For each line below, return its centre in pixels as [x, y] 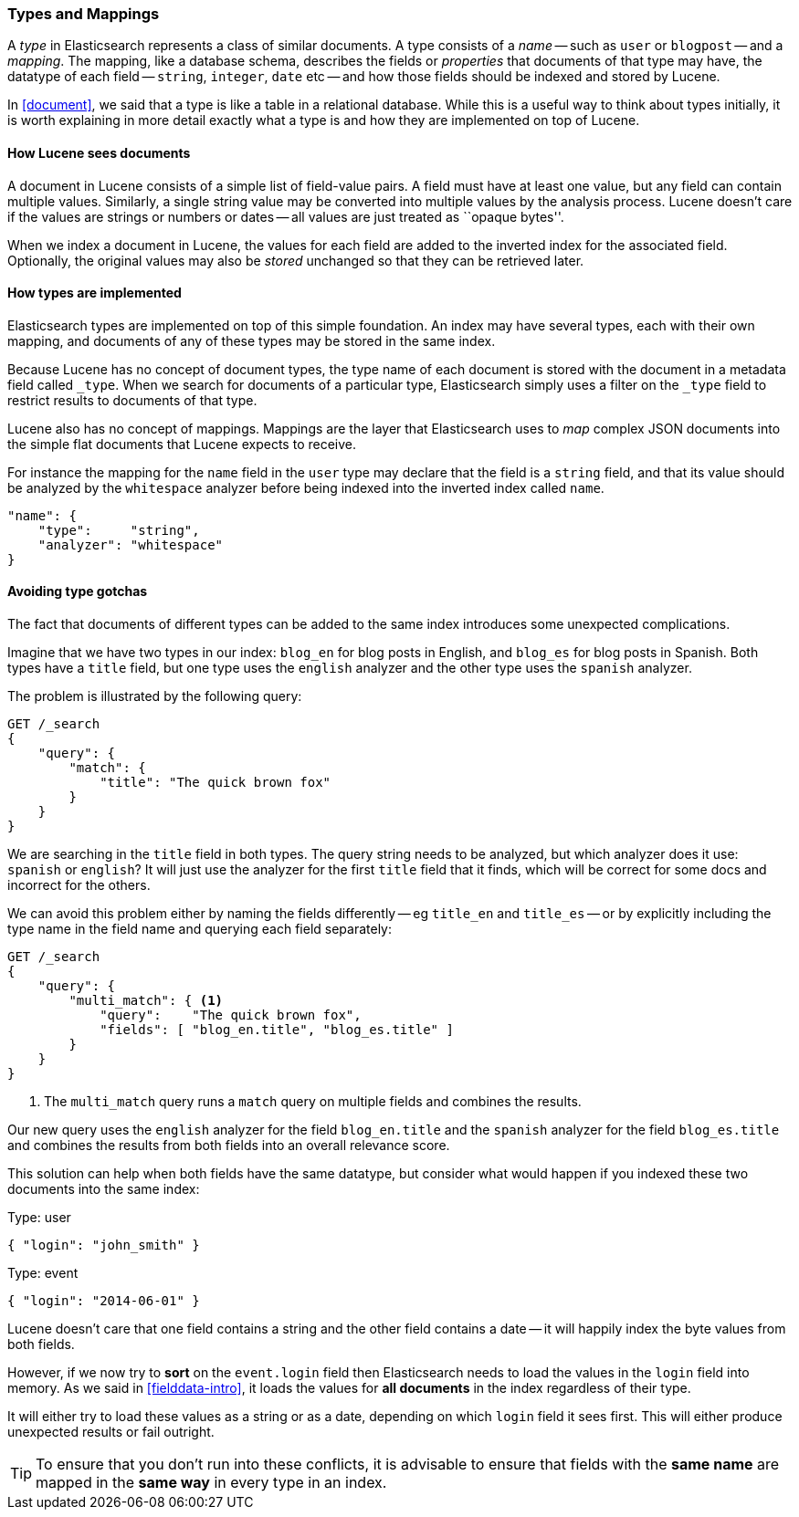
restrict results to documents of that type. [132, 400]
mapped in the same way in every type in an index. [211, 1483]
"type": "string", [119, 530]
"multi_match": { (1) [146, 1001]
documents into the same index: [104, 1189]
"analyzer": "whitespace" [131, 544]
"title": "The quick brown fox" [216, 783]
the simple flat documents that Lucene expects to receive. [182, 444]
